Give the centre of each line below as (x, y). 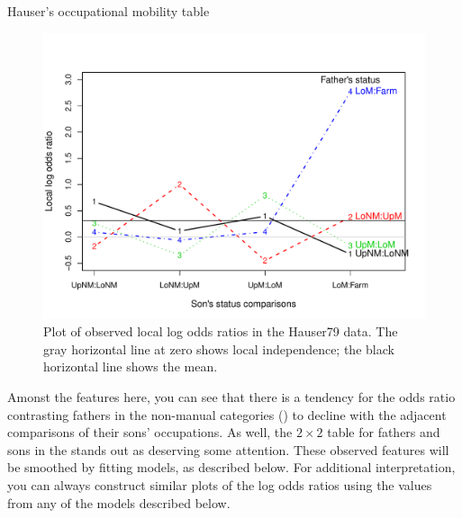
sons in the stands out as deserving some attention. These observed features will (228, 449)
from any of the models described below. (119, 502)
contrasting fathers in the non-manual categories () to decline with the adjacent (227, 414)
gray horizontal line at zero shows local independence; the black (219, 348)
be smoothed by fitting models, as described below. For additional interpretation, (231, 467)
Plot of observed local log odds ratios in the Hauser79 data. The (221, 331)
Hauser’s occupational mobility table (109, 11)
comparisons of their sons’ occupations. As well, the (150, 432)
